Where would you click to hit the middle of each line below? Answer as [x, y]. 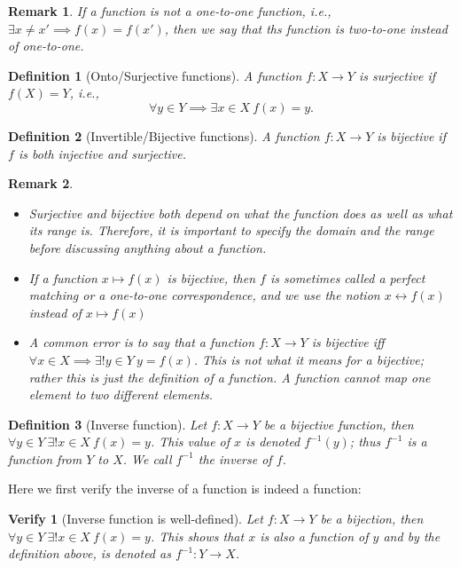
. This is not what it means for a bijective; [309, 359]
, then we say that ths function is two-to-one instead [306, 28]
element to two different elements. [121, 394]
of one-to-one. [46, 46]
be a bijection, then [372, 519]
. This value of [190, 442]
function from [45, 458]
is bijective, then [211, 277]
